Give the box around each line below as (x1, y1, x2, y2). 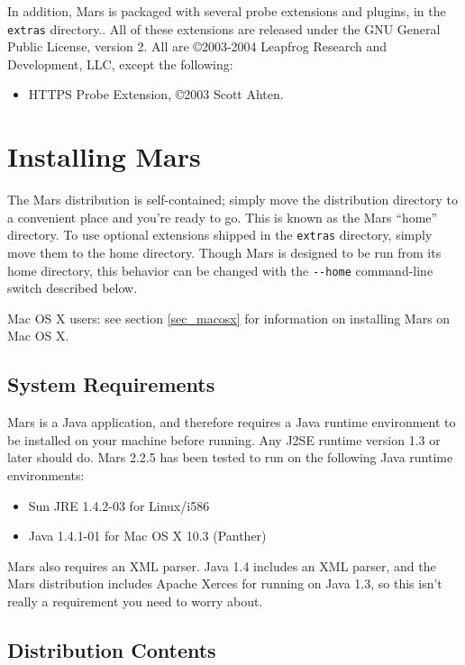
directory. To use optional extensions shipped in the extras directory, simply (7, 225, 433, 244)
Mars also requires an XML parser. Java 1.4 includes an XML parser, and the (7, 556, 436, 575)
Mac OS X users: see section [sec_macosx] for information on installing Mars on (7, 308, 451, 327)
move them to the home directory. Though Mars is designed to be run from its (7, 243, 442, 261)
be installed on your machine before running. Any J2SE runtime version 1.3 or (7, 430, 441, 449)
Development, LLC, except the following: (7, 54, 233, 73)
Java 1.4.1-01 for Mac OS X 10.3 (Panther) (28, 526, 267, 545)
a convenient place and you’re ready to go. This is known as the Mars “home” (7, 207, 438, 226)
